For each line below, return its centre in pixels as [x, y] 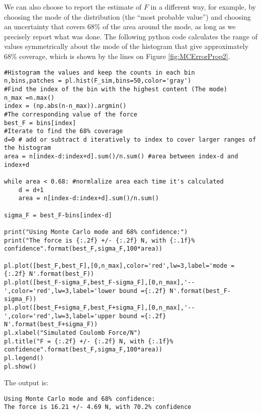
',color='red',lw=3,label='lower [60, 291]
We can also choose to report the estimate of [73, 7]
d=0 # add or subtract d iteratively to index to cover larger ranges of [130, 139]
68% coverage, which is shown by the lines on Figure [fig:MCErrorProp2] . [117, 56]
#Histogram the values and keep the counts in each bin [100, 72]
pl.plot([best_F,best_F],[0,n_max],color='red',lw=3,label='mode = [119, 265]
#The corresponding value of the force [71, 114]
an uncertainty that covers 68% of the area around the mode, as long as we [120, 26]
